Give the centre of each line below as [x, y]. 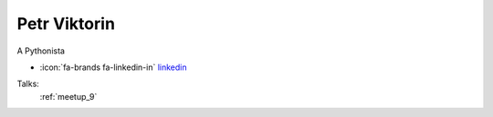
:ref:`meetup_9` [68, 96]
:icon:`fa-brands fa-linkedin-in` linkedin [113, 67]
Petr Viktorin [66, 24]
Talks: [28, 84]
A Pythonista [41, 51]
